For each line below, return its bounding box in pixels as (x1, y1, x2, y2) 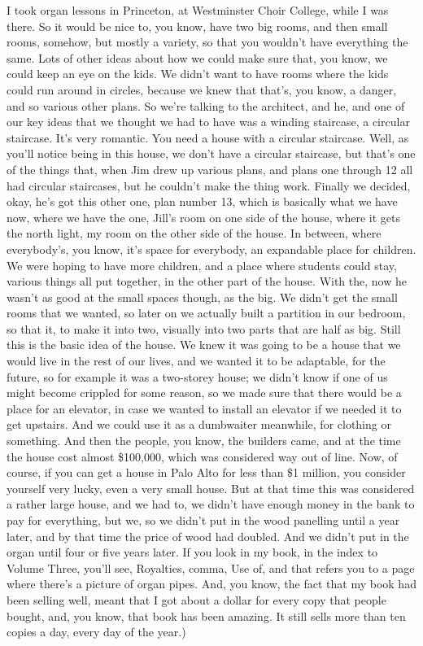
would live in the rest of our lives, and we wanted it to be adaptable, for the (7, 352, 386, 369)
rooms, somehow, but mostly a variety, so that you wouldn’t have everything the (7, 33, 408, 50)
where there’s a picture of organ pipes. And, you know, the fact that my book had (7, 575, 416, 592)
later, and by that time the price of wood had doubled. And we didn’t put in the (7, 527, 409, 544)
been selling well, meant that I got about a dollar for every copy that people (7, 591, 386, 608)
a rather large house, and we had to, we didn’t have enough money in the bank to (7, 495, 415, 513)
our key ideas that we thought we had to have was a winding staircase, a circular (7, 113, 410, 130)
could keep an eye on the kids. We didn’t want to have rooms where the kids (7, 65, 389, 82)
